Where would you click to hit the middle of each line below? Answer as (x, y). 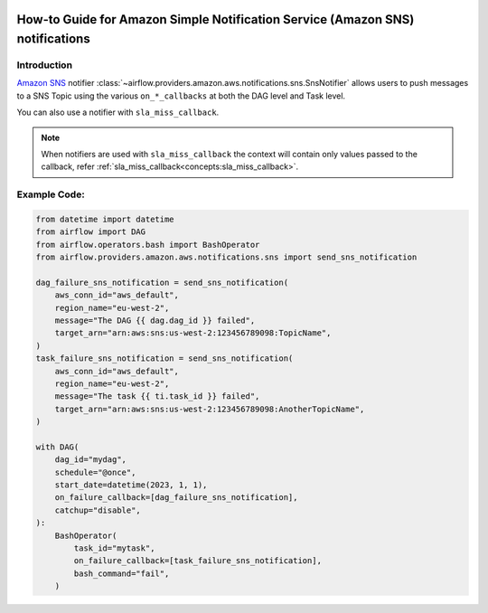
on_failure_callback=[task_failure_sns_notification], (198, 561)
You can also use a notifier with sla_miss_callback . (118, 112)
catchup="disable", (98, 510)
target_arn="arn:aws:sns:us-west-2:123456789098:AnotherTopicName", (210, 409)
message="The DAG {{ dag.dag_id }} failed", (155, 320)
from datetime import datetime (105, 219)
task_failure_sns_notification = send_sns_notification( (164, 358)
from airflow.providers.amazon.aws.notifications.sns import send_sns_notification (226, 257)
